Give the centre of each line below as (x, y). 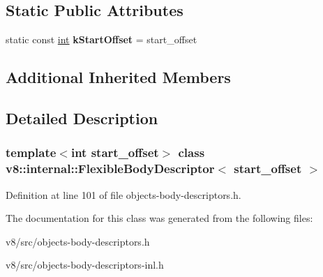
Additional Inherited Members (118, 77)
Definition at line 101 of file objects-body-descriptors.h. (123, 194)
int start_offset (115, 152)
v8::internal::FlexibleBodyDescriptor (110, 169)
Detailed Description (82, 118)
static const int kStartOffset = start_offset (102, 39)
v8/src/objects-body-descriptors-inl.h (85, 265)
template (31, 152)
